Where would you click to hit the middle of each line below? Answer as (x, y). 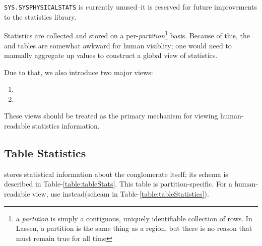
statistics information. (66, 126)
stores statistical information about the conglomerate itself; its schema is (116, 174)
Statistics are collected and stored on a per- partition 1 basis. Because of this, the (127, 35)
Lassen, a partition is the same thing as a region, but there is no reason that (134, 228)
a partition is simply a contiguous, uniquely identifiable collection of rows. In (134, 218)
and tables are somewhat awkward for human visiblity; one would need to (118, 45)
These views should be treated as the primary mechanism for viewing (111, 116)
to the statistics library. (40, 16)
